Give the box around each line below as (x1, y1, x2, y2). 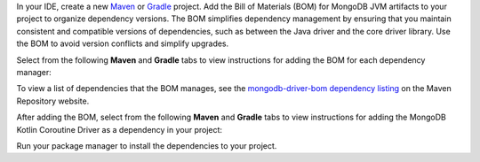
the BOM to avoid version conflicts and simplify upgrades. (16, 38, 229, 49)
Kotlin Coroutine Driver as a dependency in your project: (16, 124, 222, 135)
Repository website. (16, 96, 90, 106)
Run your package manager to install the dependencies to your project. (16, 140, 277, 150)
